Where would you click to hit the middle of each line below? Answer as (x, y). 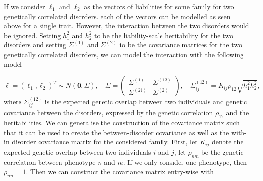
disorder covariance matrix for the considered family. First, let (105, 142)
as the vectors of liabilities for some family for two (159, 6)
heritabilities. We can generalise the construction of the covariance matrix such (122, 123)
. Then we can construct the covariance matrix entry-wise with (120, 171)
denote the (228, 142)
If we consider (25, 6)
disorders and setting (35, 45)
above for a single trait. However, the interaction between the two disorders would (127, 26)
